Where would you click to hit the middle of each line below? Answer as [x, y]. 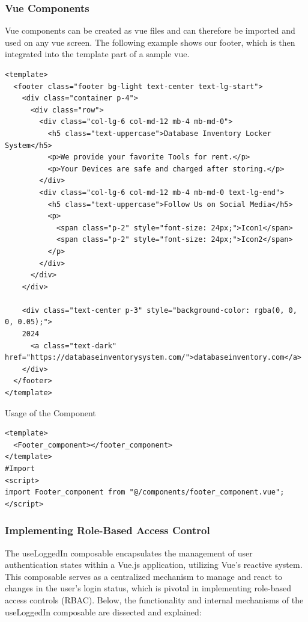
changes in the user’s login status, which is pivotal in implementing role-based [148, 588]
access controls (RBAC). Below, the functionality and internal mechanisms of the [154, 599]
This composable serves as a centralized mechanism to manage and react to [144, 576]
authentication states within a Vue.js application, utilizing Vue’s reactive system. [154, 565]
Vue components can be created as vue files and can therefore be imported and [150, 30]
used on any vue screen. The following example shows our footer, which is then [150, 42]
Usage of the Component [50, 412]
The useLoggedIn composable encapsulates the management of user [129, 553]
